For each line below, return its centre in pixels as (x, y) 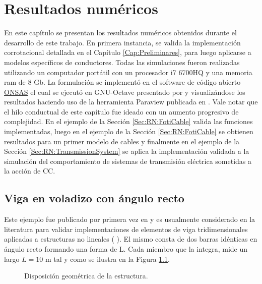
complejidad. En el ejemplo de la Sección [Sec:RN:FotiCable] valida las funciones (128, 121)
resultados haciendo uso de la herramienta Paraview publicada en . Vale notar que (131, 102)
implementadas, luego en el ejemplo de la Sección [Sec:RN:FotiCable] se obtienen (129, 131)
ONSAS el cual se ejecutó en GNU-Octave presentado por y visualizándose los (125, 92)
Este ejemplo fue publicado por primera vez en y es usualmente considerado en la (130, 219)
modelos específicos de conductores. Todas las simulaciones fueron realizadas (122, 62)
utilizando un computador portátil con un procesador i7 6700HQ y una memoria (128, 72)
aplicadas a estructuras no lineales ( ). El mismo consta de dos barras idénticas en (131, 239)
